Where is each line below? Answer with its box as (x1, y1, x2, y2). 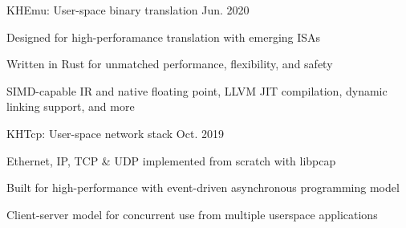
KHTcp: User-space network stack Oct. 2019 (6, 124, 224, 141)
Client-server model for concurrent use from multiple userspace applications (6, 206, 378, 222)
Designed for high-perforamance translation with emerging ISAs (6, 28, 321, 45)
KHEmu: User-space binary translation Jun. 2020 (6, 2, 250, 18)
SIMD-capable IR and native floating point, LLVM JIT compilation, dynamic (6, 82, 388, 99)
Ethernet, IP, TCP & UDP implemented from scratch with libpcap (6, 152, 336, 169)
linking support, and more (6, 98, 135, 115)
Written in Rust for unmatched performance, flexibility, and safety (6, 55, 333, 72)
